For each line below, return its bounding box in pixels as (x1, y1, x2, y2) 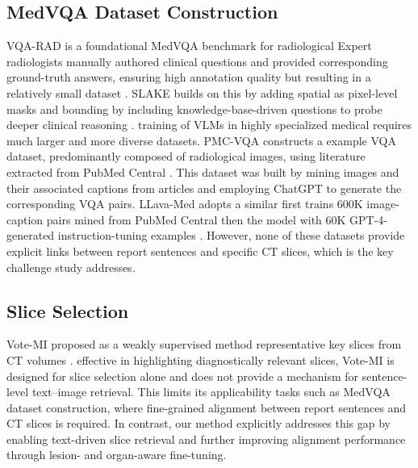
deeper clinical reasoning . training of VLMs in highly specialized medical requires (6, 116, 412, 133)
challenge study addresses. (6, 258, 136, 275)
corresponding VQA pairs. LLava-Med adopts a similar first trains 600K (6, 195, 363, 212)
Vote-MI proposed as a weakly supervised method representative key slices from (6, 336, 402, 353)
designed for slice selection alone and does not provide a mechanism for (6, 367, 359, 384)
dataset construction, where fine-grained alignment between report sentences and (6, 399, 407, 416)
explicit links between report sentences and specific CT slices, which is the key (6, 242, 394, 259)
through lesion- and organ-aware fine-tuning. (6, 446, 227, 463)
